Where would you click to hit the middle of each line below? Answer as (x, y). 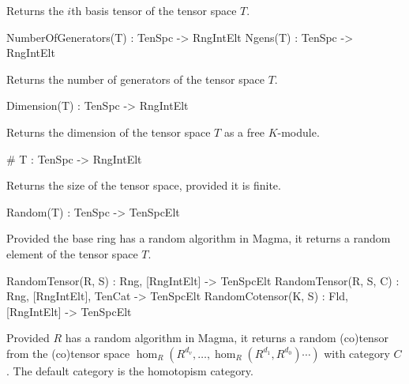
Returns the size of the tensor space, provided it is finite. (144, 185)
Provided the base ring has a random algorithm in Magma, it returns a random (199, 238)
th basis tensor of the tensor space (154, 10)
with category (357, 353)
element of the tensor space (72, 253)
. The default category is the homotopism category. (130, 370)
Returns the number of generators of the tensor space (135, 79)
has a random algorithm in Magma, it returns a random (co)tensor (227, 338)
